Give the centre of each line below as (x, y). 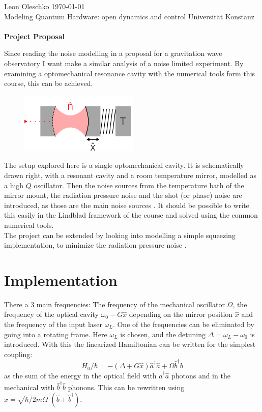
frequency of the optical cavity (51, 314)
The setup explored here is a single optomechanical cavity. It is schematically (124, 165)
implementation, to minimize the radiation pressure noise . (95, 245)
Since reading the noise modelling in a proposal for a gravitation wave (113, 53)
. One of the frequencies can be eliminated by (183, 324)
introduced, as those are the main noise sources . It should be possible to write (127, 205)
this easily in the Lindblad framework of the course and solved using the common (131, 215)
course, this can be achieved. (49, 83)
